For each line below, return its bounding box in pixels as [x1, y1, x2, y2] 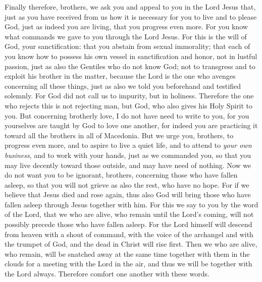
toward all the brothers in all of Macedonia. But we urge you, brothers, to [5, 130, 234, 140]
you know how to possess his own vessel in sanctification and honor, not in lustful [5, 50, 257, 61]
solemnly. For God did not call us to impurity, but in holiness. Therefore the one [5, 90, 254, 101]
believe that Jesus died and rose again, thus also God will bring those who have [5, 189, 251, 200]
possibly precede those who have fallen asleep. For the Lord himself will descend [5, 219, 252, 230]
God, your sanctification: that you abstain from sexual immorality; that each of [5, 41, 250, 51]
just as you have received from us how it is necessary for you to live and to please [5, 11, 257, 22]
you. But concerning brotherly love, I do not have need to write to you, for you [5, 110, 249, 121]
